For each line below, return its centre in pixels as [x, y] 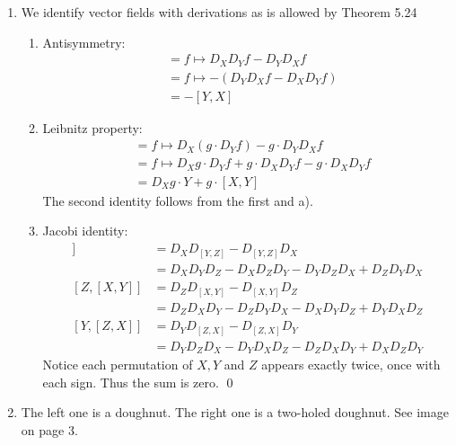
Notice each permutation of [118, 365]
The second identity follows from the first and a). [178, 200]
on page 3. [49, 429]
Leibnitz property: [92, 127]
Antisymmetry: [84, 42]
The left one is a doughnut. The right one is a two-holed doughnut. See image [235, 412]
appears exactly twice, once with [351, 365]
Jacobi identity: [85, 231]
